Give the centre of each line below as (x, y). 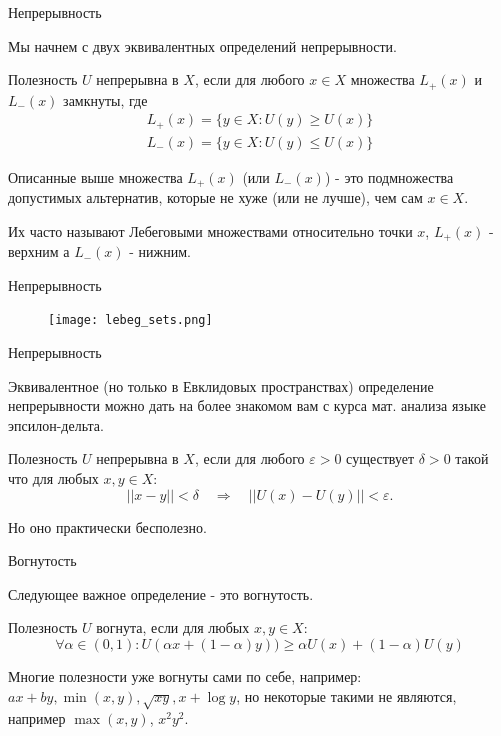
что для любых (53, 478)
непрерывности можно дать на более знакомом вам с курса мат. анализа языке (247, 405)
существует (380, 458)
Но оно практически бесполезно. (107, 526)
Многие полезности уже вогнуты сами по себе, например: (185, 676)
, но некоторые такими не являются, (346, 695)
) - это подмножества (389, 176)
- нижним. (160, 251)
